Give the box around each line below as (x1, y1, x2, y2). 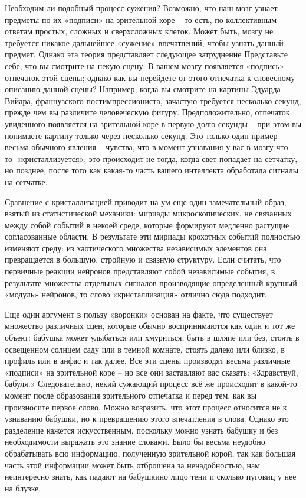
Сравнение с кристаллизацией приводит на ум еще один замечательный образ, (5, 195, 287, 208)
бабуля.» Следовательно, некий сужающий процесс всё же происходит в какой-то (5, 377, 297, 390)
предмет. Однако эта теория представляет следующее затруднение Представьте (5, 48, 288, 60)
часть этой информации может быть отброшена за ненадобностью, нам (5, 458, 260, 471)
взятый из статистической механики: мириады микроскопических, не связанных (5, 207, 292, 219)
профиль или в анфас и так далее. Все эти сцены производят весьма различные (5, 354, 291, 367)
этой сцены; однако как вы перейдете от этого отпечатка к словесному (42, 71, 295, 83)
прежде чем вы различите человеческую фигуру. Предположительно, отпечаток (5, 106, 290, 118)
